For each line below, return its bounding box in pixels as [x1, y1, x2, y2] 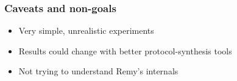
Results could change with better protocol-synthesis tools [18, 44, 232, 57]
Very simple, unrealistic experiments [18, 24, 154, 37]
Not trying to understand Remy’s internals [18, 65, 179, 77]
